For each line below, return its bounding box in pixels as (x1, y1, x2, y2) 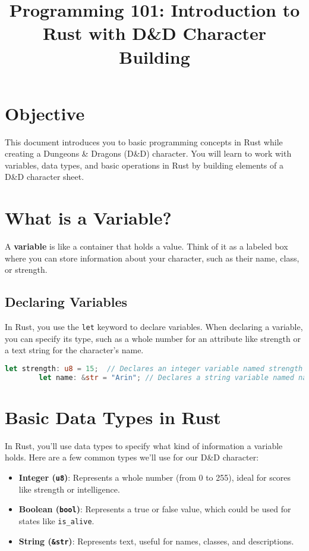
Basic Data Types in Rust (5, 404, 221, 429)
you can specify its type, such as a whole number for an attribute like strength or (5, 332, 301, 344)
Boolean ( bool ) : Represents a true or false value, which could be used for (18, 503, 291, 515)
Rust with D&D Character (42, 21, 267, 45)
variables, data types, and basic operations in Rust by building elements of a (5, 158, 283, 171)
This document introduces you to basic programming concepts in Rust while (5, 135, 283, 148)
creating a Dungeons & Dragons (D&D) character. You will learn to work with (5, 147, 292, 160)
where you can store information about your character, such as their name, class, (5, 251, 299, 264)
